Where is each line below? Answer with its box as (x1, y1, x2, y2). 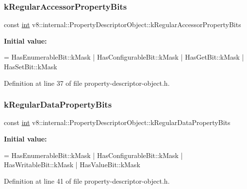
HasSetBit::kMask (4, 62, 57, 71)
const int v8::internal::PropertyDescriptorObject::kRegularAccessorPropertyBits (4, 19, 241, 30)
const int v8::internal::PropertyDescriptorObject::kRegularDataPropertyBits (4, 117, 231, 127)
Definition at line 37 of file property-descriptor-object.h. (4, 78, 170, 88)
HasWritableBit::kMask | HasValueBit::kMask (4, 159, 140, 170)
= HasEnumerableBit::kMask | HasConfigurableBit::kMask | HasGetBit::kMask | (4, 52, 244, 62)
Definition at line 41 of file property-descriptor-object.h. (4, 175, 170, 186)
